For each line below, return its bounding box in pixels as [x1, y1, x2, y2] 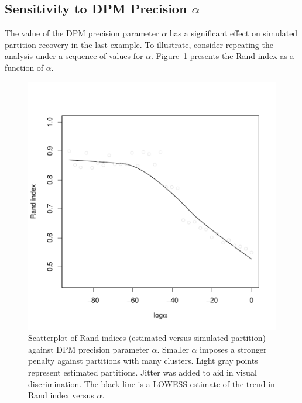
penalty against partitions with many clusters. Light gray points [28, 354, 258, 367]
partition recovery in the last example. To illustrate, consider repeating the [5, 38, 273, 50]
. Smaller [157, 343, 189, 355]
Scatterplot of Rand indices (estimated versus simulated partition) [28, 332, 266, 344]
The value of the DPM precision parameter [5, 27, 159, 39]
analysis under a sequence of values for [5, 50, 143, 62]
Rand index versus [28, 389, 94, 401]
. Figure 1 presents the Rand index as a [151, 50, 294, 62]
